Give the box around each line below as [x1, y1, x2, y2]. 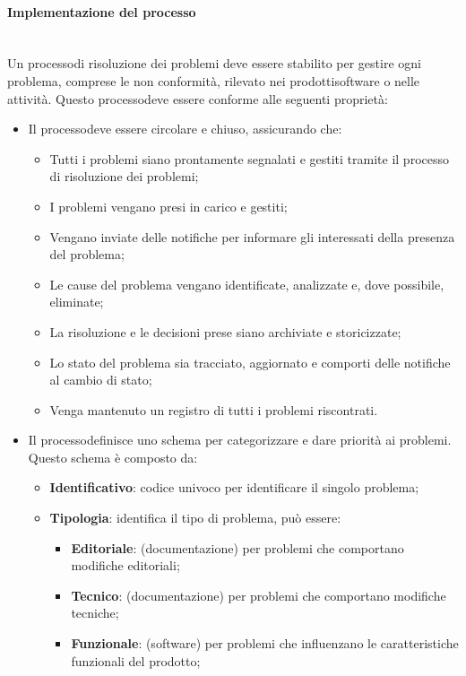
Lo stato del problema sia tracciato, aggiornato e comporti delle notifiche [49, 352, 451, 371]
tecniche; [71, 603, 119, 622]
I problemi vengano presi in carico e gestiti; [49, 196, 288, 215]
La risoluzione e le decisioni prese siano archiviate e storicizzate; [49, 322, 401, 341]
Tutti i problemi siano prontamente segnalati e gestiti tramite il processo [49, 149, 450, 168]
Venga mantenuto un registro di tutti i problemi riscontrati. [49, 400, 378, 419]
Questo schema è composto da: [28, 447, 198, 466]
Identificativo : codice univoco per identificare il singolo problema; [49, 478, 419, 497]
